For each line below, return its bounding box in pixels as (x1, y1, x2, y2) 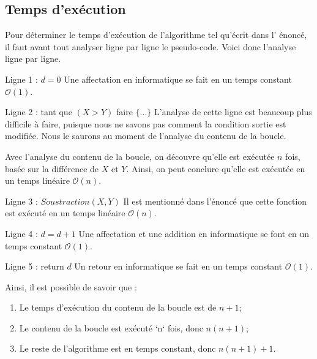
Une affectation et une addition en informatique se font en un (78, 227, 310, 240)
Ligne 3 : (5, 194, 38, 207)
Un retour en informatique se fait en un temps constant (74, 260, 283, 273)
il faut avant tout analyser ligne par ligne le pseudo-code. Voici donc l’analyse (5, 40, 296, 53)
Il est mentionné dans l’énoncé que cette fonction (123, 194, 307, 207)
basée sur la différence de (5, 162, 99, 175)
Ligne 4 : (5, 227, 38, 240)
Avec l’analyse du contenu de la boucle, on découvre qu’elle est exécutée (5, 149, 275, 162)
